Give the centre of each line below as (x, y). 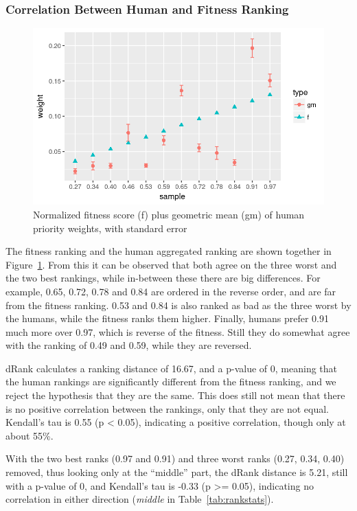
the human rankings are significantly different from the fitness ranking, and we (171, 382)
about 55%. (30, 435)
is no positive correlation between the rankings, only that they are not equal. (167, 408)
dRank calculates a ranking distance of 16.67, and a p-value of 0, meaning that (172, 368)
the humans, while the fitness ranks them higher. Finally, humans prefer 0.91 (167, 318)
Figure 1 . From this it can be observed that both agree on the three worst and (171, 264)
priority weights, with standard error (110, 228)
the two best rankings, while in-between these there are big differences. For (163, 278)
